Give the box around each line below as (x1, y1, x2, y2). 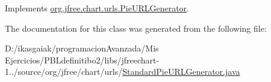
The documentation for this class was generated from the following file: (5, 22, 267, 34)
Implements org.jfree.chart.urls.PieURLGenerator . (5, 2, 190, 14)
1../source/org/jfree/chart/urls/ (5, 65, 123, 78)
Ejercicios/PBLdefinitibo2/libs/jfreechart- (5, 53, 160, 66)
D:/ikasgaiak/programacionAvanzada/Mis (5, 42, 159, 54)
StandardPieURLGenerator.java (122, 65, 240, 78)
